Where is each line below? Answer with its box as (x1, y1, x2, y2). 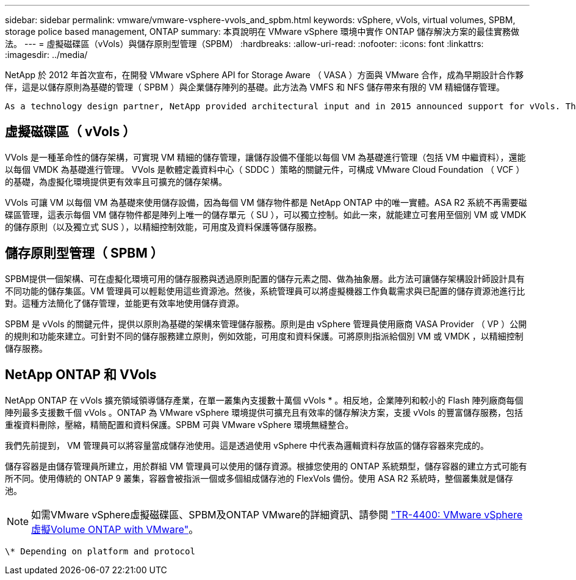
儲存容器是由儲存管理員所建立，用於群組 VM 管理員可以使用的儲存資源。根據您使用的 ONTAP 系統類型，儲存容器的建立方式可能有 (5, 460, 527, 471)
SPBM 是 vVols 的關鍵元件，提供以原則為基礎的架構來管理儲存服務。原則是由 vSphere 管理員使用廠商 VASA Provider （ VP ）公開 (5, 318, 527, 329)
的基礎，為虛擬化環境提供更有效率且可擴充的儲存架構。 (5, 176, 227, 187)
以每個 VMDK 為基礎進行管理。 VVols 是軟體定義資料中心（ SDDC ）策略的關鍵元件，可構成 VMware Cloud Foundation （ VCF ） (5, 164, 525, 175)
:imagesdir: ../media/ (5, 49, 88, 60)
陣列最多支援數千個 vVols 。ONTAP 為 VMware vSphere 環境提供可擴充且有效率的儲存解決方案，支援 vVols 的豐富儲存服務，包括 (5, 407, 524, 418)
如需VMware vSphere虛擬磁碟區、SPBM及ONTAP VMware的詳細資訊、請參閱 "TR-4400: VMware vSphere (31, 508, 523, 521)
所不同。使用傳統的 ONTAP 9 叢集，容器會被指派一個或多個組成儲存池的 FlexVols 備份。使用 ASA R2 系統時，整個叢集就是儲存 (5, 473, 513, 484)
